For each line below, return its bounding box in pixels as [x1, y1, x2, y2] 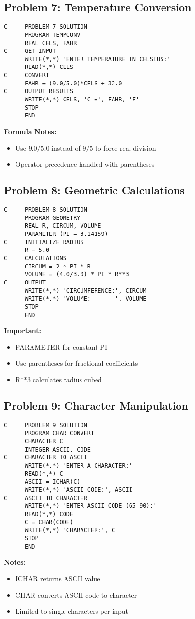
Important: [4, 325, 41, 335]
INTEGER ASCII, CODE [24, 446, 91, 453]
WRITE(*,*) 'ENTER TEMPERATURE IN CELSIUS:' [24, 55, 171, 63]
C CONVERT [4, 72, 49, 79]
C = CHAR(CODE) [24, 519, 74, 526]
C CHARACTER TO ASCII [4, 454, 87, 461]
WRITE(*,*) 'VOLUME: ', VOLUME [24, 295, 146, 302]
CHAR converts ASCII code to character [15, 589, 137, 600]
